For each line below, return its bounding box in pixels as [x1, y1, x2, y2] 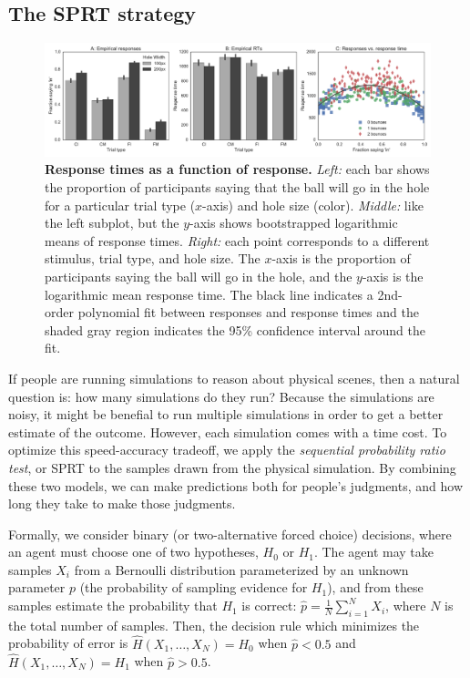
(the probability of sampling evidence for [79, 578, 308, 597]
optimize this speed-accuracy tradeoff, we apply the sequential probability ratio [8, 440, 445, 459]
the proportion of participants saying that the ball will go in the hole [45, 178, 430, 197]
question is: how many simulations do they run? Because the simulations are [8, 386, 434, 406]
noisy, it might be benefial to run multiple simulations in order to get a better [8, 405, 444, 424]
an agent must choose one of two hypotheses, [8, 542, 259, 561]
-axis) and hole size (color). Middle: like [202, 195, 424, 214]
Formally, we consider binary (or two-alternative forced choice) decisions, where [8, 524, 452, 543]
